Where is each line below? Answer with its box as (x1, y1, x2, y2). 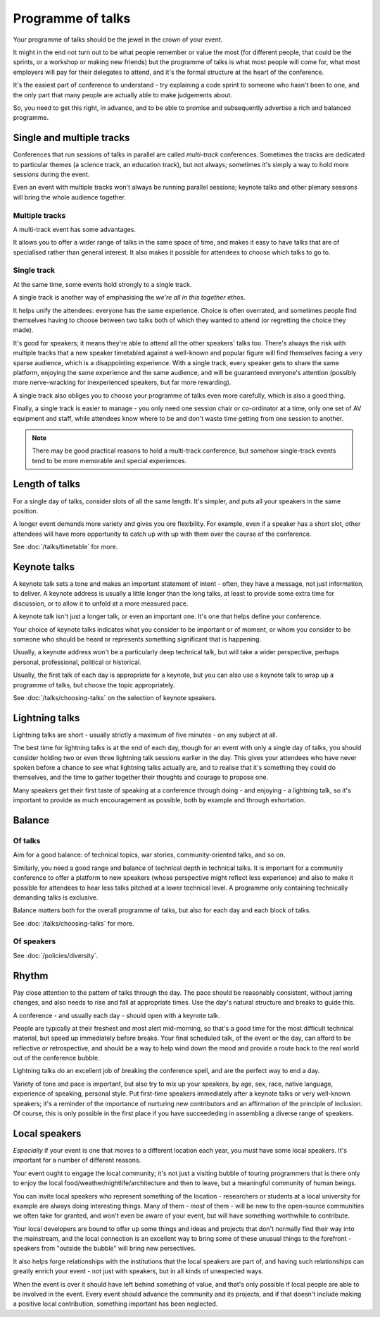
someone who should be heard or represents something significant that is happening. (13, 635, 262, 643)
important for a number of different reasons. (13, 1156, 141, 1165)
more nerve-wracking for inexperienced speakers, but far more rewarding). (13, 378, 232, 387)
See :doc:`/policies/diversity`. (13, 951, 99, 960)
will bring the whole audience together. (13, 192, 126, 201)
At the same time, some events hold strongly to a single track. (13, 280, 192, 288)
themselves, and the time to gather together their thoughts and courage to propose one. (13, 773, 269, 782)
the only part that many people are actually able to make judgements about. (13, 90, 232, 99)
